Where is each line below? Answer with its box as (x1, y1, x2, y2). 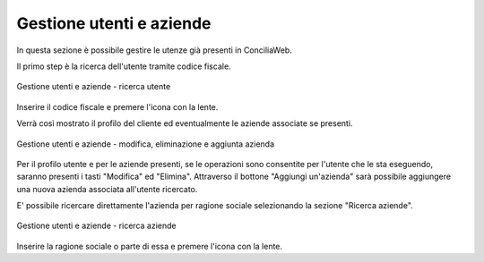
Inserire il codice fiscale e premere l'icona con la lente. (16, 101, 219, 112)
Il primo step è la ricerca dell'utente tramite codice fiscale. (16, 61, 232, 72)
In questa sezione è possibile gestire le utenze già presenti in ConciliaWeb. (16, 45, 293, 55)
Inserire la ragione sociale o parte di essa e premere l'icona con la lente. (16, 241, 282, 251)
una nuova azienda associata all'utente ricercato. (16, 183, 198, 194)
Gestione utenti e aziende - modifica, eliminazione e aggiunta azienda (16, 139, 275, 149)
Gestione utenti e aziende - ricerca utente (16, 81, 171, 92)
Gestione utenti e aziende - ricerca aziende (16, 220, 177, 232)
